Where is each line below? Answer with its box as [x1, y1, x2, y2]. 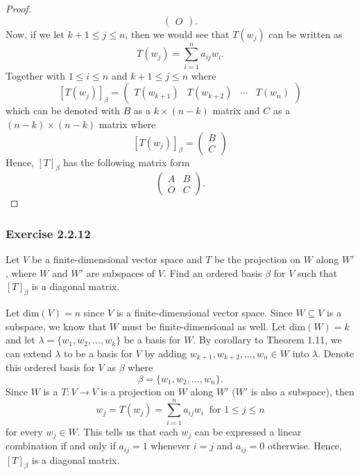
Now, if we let [6, 26, 65, 41]
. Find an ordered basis [163, 265, 262, 280]
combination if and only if [6, 438, 116, 453]
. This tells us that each [77, 424, 178, 438]
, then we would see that [125, 26, 230, 41]
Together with [6, 68, 65, 82]
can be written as [268, 26, 343, 41]
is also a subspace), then [250, 384, 354, 398]
